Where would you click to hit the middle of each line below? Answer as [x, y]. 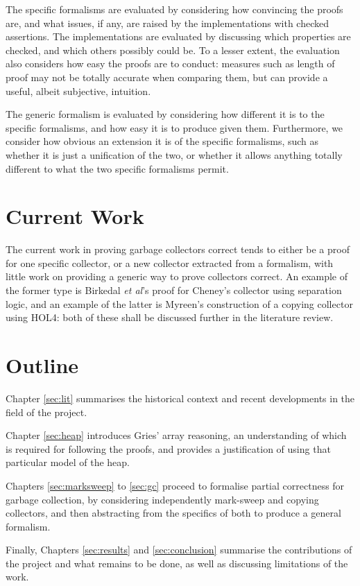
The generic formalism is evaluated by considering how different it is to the [165, 114]
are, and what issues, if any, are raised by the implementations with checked [167, 23]
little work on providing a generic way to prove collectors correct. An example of [177, 276]
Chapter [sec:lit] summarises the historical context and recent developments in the [180, 398]
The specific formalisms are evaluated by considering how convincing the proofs [174, 9]
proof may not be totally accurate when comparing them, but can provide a [167, 77]
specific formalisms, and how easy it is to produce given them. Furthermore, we [174, 127]
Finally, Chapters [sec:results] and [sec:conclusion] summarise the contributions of [179, 550]
